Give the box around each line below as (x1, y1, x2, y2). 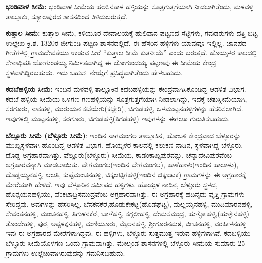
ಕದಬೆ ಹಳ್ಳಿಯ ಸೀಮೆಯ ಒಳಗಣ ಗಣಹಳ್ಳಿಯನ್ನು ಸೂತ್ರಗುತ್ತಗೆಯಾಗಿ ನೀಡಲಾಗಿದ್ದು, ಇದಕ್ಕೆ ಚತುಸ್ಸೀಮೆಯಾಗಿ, (6, 93, 247, 104)
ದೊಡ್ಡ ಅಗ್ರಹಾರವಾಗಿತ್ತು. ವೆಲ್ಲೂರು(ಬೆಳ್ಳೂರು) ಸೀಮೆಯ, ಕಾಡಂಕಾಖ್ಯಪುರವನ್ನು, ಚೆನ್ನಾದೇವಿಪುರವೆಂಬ (6, 149, 232, 160)
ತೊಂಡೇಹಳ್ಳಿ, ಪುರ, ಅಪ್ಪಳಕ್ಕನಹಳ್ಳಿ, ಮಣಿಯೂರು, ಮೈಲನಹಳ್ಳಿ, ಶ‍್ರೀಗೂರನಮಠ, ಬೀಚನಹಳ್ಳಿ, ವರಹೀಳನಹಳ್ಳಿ (6, 218, 246, 228)
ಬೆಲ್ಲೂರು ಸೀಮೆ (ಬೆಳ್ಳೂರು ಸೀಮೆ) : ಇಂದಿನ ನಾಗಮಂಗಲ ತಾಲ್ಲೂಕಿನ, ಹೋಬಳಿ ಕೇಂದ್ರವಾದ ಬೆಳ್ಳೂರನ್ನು (6, 130, 241, 140)
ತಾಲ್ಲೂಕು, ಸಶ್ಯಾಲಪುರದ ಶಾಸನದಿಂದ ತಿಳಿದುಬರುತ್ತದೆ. (6, 11, 128, 21)
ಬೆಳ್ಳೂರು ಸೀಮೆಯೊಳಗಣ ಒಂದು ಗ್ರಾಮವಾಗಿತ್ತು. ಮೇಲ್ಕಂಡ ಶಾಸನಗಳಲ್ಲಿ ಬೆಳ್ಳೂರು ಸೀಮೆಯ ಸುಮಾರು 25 (6, 238, 245, 248)
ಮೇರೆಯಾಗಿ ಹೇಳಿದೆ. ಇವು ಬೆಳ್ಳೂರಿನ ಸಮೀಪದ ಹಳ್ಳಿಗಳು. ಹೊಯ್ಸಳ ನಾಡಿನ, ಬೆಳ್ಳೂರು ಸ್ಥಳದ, (6, 179, 218, 189)
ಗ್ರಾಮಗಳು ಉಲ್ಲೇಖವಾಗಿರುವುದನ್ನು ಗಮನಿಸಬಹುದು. (6, 247, 125, 258)
